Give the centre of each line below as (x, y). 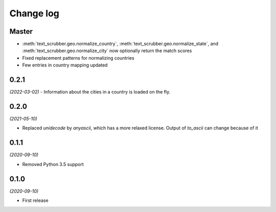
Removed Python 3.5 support (53, 164)
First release (35, 201)
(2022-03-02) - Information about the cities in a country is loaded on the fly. (90, 92)
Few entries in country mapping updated (65, 65)
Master (21, 31)
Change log (34, 13)
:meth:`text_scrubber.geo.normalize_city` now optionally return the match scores (107, 51)
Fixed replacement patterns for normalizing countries (78, 58)
